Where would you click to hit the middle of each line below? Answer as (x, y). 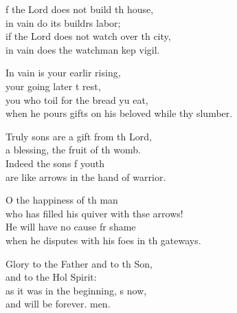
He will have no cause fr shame (71, 227)
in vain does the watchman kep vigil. (83, 49)
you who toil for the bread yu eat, (77, 99)
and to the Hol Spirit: (51, 277)
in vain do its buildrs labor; (63, 22)
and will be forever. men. (58, 304)
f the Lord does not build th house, (80, 9)
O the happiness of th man (62, 200)
